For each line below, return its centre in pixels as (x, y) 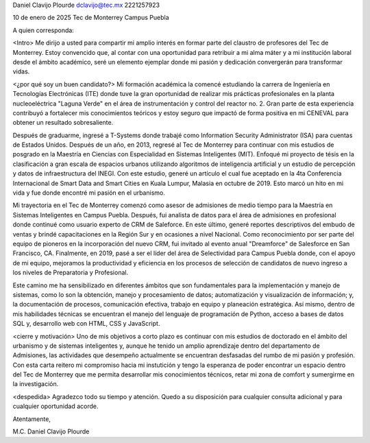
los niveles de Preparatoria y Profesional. (71, 273)
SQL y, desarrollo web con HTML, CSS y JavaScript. (86, 324)
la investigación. (36, 384)
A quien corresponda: (44, 30)
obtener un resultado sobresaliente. (63, 123)
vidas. (21, 71)
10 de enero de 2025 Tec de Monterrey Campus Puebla (91, 18)
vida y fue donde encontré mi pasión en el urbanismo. (89, 193)
